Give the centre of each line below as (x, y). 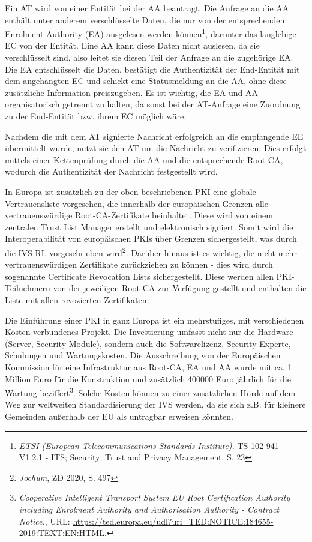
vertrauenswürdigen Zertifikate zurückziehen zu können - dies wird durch (139, 264)
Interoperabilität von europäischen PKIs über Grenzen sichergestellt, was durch (151, 239)
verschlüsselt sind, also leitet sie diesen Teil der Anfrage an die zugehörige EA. (149, 57)
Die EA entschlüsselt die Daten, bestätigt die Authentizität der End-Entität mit (152, 69)
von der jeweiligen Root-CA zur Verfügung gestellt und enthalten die (180, 288)
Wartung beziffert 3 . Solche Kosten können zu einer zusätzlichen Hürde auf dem (150, 392)
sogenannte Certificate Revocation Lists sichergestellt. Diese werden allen (139, 276)
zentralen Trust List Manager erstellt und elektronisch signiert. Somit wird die (149, 227)
